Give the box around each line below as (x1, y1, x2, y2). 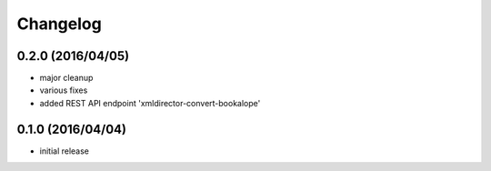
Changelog (16, 14, 102, 34)
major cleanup (39, 73, 94, 84)
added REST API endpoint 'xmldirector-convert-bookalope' (39, 97, 261, 108)
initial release (39, 146, 90, 156)
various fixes (39, 85, 88, 96)
